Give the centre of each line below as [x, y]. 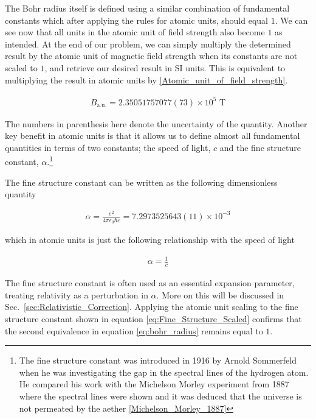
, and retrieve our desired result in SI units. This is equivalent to [165, 67]
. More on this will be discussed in [220, 294]
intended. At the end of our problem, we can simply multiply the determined [148, 44]
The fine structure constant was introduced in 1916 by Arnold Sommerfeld [158, 360]
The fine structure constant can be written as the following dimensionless [141, 182]
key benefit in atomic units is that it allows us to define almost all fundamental [153, 136]
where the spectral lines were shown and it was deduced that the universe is [160, 396]
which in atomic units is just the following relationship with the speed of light [150, 240]
